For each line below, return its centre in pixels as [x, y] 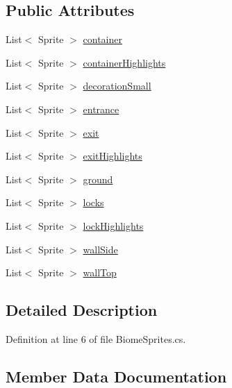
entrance [101, 109]
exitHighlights [113, 156]
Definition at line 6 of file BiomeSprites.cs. [96, 338]
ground [98, 179]
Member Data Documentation [116, 376]
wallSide [100, 249]
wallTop [100, 272]
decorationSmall [117, 86]
